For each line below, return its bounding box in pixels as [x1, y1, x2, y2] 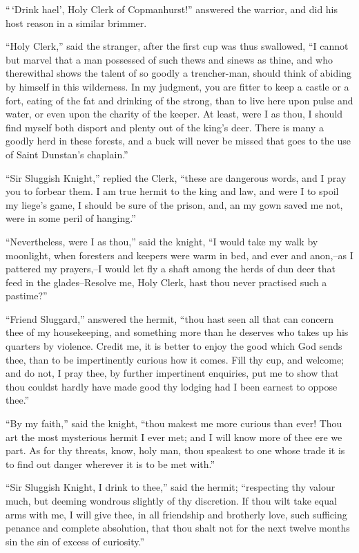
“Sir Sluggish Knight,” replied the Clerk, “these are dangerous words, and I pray [6, 170, 347, 185]
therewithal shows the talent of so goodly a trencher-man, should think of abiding [6, 66, 351, 80]
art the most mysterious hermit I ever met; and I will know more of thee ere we [6, 429, 342, 444]
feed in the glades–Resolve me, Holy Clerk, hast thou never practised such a [6, 274, 327, 289]
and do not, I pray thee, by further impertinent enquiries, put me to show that [6, 366, 339, 380]
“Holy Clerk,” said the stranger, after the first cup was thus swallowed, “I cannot [6, 39, 349, 53]
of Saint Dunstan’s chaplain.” [6, 147, 128, 161]
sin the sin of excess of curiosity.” [6, 534, 145, 548]
